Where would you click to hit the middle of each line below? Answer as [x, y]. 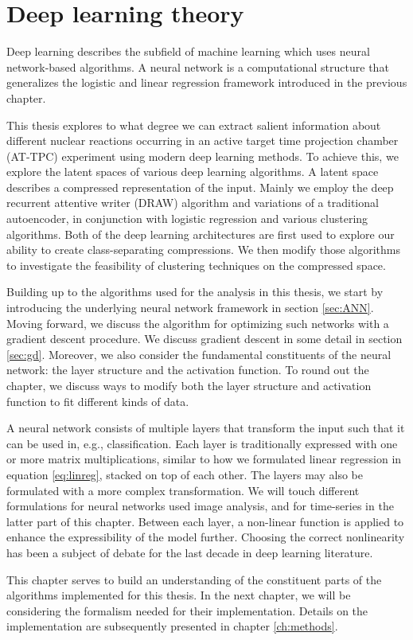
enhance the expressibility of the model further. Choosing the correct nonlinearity [206, 537]
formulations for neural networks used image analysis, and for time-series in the [200, 506]
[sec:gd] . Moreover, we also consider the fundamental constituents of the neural [199, 354]
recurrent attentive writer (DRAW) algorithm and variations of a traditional [193, 203]
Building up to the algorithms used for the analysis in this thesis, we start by [195, 292]
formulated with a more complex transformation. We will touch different [183, 490]
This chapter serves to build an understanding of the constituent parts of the [194, 579]
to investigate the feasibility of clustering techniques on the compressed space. [196, 265]
